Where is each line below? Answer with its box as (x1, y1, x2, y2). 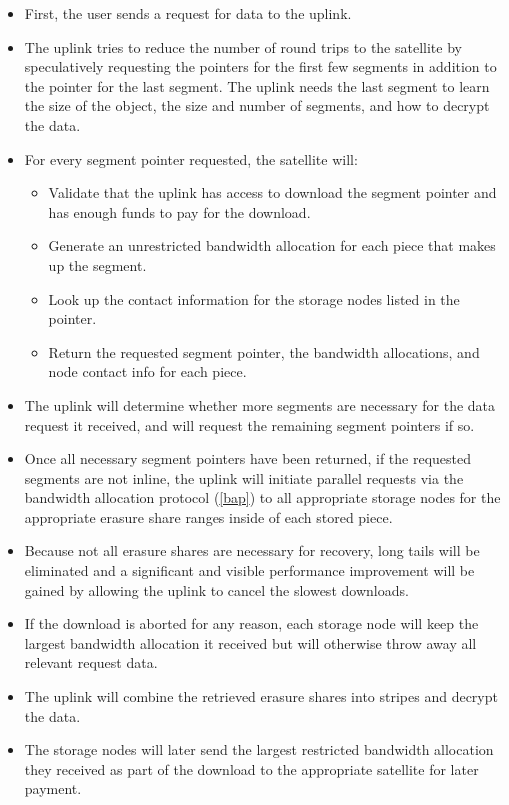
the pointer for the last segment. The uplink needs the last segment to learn (24, 75, 490, 96)
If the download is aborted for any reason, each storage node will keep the (24, 613, 479, 634)
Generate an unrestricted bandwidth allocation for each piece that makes (48, 235, 496, 256)
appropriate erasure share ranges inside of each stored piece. (24, 506, 393, 527)
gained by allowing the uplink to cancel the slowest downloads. (24, 579, 409, 600)
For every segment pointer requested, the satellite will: (24, 148, 358, 169)
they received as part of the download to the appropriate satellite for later (24, 758, 479, 779)
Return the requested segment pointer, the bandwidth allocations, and (48, 341, 480, 362)
